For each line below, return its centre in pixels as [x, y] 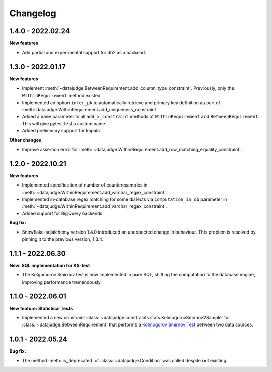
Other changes [25, 140]
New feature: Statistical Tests [41, 308]
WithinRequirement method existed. [62, 96]
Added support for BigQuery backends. [63, 213]
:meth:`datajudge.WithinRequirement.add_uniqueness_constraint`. [90, 109]
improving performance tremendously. [62, 282]
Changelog [33, 13]
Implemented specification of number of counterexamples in [85, 185]
